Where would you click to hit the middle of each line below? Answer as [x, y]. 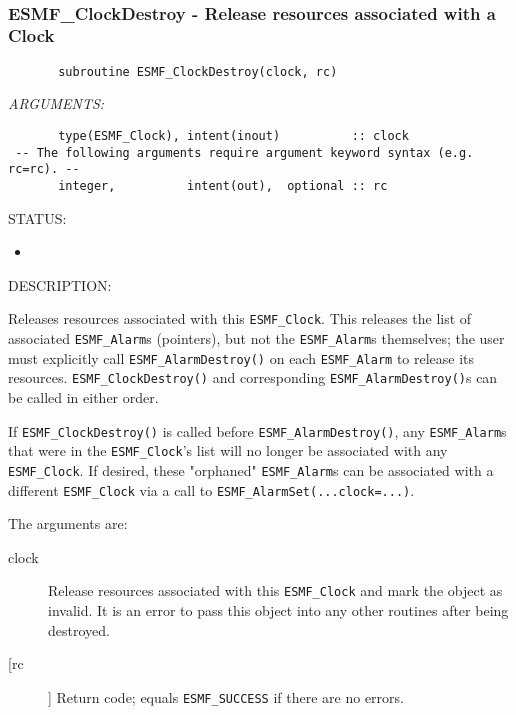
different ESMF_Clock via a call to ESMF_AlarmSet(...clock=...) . [211, 489]
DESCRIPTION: [60, 284]
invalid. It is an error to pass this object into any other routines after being [278, 610]
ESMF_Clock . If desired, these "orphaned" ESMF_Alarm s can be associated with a [251, 469]
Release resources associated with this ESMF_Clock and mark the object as [275, 590]
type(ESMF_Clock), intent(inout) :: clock [233, 135]
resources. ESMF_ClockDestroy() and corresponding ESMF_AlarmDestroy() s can [253, 377]
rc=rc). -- [44, 169]
